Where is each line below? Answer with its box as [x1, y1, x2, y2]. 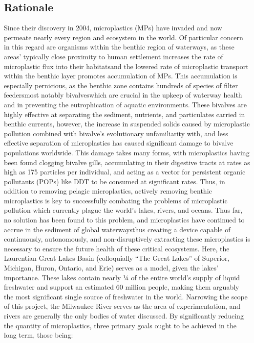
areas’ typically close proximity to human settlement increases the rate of [4, 51, 223, 61]
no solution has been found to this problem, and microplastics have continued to [4, 215, 245, 225]
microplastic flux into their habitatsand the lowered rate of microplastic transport [4, 61, 249, 71]
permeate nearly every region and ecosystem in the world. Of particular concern [4, 32, 243, 42]
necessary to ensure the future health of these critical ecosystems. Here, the [4, 243, 230, 253]
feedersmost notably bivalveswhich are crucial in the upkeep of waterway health [4, 90, 242, 100]
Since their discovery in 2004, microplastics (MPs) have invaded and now [4, 23, 222, 33]
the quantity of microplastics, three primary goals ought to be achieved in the [4, 320, 236, 330]
